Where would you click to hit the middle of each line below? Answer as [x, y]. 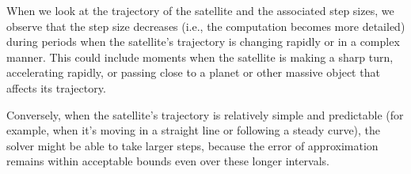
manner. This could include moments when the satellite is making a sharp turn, [200, 57]
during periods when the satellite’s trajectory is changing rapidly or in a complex [203, 42]
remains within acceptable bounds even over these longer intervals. [168, 161]
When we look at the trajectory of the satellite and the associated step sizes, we [200, 10]
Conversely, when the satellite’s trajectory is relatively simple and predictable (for [205, 114]
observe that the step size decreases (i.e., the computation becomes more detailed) [206, 26]
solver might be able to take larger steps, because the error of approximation [192, 145]
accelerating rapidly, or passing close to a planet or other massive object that [193, 72]
